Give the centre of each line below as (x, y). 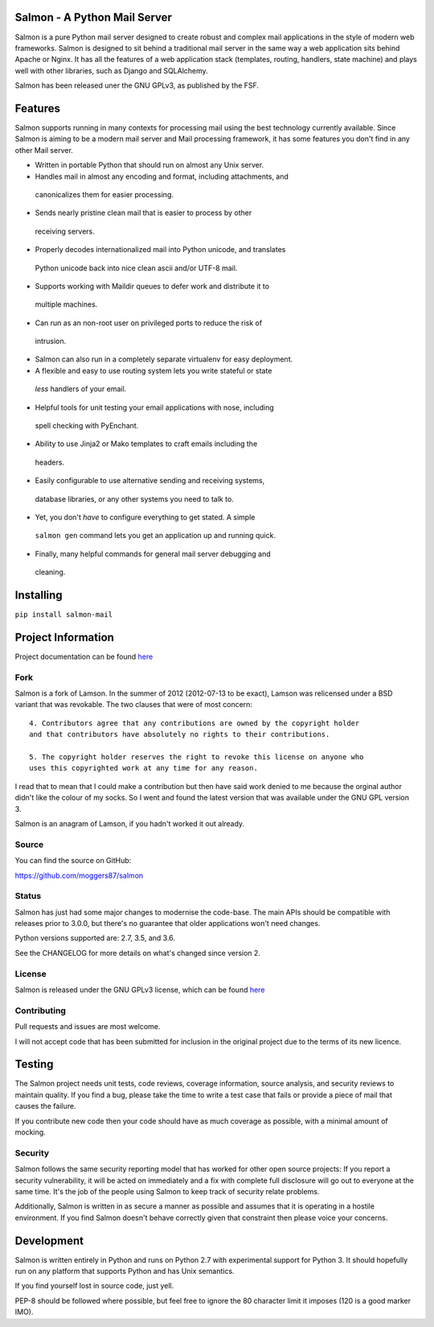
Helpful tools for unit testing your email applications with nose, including (155, 407)
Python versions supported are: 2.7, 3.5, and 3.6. (95, 938)
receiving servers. (65, 231)
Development (49, 1240)
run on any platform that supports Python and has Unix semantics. (125, 1271)
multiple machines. (66, 304)
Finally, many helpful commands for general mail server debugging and (153, 554)
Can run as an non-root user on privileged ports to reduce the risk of (149, 323)
